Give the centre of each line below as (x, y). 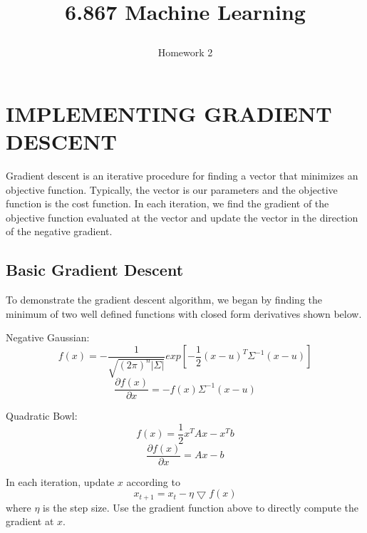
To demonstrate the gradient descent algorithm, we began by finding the (164, 300)
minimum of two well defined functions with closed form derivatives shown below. (184, 313)
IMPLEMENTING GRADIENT (169, 113)
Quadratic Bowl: (42, 416)
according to (153, 481)
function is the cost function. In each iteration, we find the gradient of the (167, 203)
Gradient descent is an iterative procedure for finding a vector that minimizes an (182, 176)
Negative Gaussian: (48, 337)
